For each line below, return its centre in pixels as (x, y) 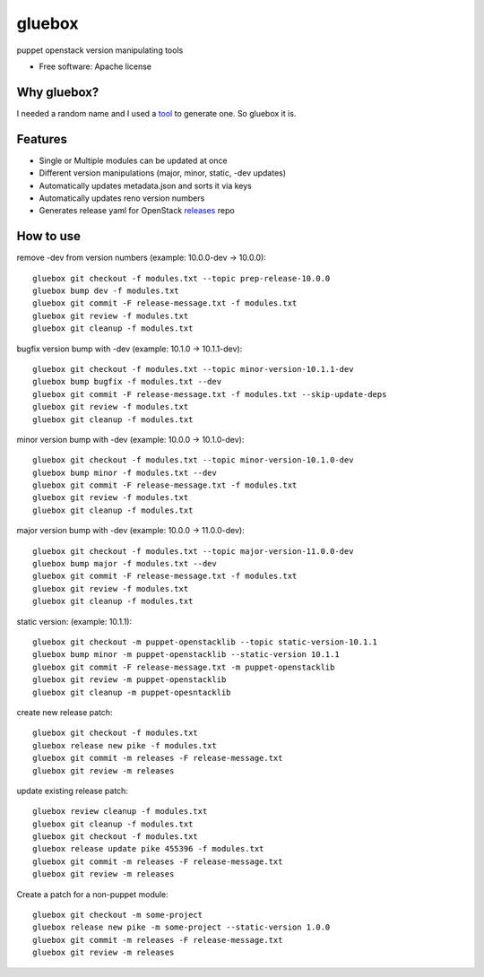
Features (42, 139)
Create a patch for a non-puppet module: (93, 894)
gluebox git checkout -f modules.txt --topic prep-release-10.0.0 (181, 278)
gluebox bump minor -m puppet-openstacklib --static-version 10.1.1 (186, 655)
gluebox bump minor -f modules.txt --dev (125, 472)
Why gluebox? (58, 92)
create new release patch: (65, 712)
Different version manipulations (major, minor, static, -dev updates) (163, 173)
